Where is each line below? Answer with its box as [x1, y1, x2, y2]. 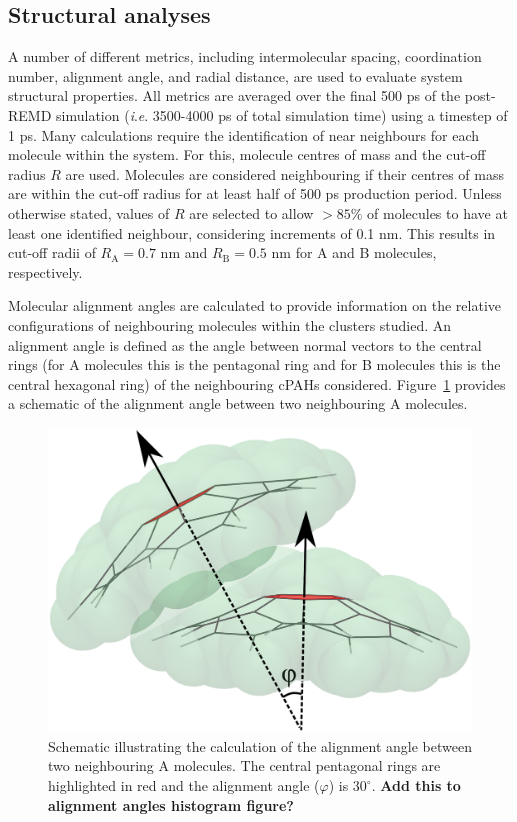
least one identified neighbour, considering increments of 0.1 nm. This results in [8, 222, 496, 243]
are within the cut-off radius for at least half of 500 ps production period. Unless [8, 183, 502, 204]
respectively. [8, 261, 83, 282]
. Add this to [371, 775, 461, 795]
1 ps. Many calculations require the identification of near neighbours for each [8, 124, 480, 145]
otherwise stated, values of [8, 202, 170, 223]
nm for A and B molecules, [271, 242, 437, 263]
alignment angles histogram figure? [48, 794, 294, 815]
